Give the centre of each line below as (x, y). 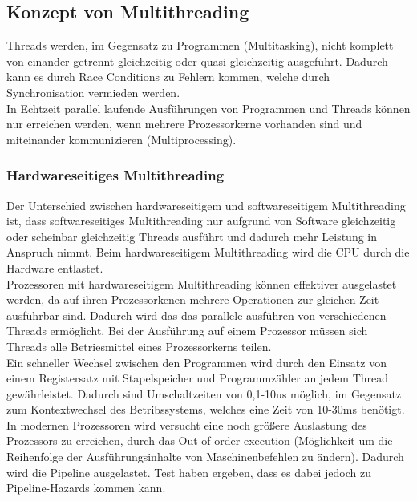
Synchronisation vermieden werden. (93, 92)
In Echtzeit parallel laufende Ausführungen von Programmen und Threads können (208, 108)
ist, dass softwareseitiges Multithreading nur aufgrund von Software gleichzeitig (201, 221)
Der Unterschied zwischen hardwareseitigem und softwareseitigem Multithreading (206, 205)
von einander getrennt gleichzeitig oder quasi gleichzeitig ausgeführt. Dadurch (197, 61)
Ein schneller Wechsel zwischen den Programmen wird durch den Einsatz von (196, 362)
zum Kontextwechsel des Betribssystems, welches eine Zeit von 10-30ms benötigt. (206, 409)
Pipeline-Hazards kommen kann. (86, 488)
